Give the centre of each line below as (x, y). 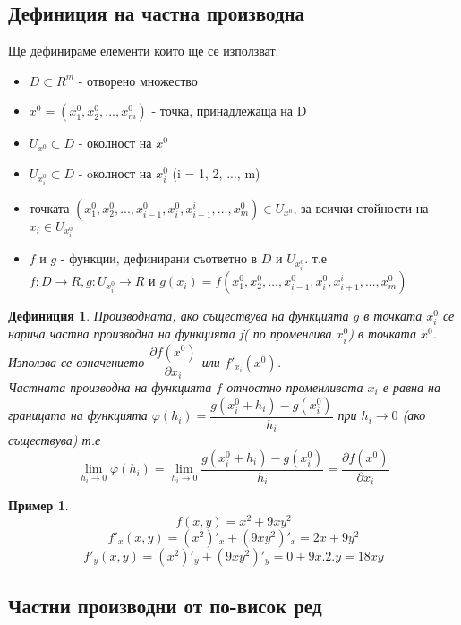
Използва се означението (77, 361)
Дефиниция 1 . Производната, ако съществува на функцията (179, 316)
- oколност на (115, 172)
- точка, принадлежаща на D (229, 111)
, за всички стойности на (361, 207)
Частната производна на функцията (110, 387)
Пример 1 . (38, 505)
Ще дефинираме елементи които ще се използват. (144, 51)
